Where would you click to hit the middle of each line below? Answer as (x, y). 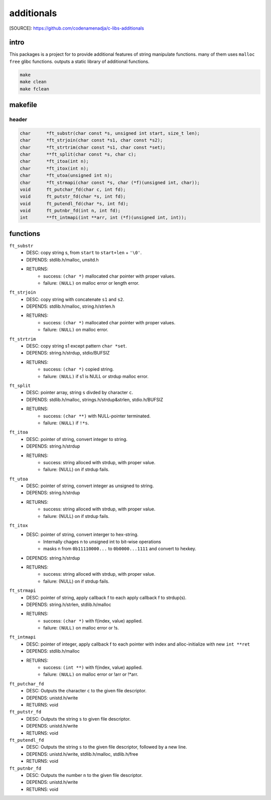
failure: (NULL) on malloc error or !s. (81, 628)
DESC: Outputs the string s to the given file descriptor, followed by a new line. (107, 747)
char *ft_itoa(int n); (54, 161)
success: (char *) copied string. (79, 369)
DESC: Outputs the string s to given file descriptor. (79, 719)
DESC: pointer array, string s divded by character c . (80, 393)
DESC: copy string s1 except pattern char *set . (77, 346)
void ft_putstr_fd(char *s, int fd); (73, 197)
